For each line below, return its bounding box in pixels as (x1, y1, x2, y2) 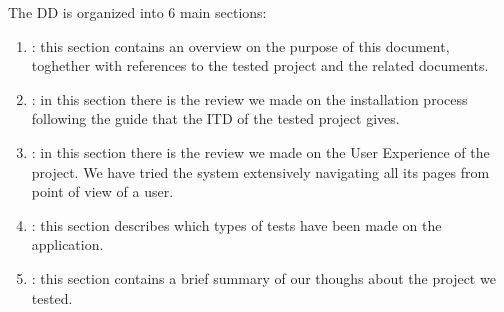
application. (31, 234, 104, 255)
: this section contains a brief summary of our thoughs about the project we (31, 267, 496, 288)
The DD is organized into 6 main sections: (8, 2, 267, 22)
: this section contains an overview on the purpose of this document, (31, 35, 450, 56)
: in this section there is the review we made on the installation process (31, 88, 468, 109)
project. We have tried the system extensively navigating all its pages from (31, 161, 490, 182)
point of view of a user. (31, 181, 174, 202)
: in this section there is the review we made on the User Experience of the (31, 141, 490, 162)
